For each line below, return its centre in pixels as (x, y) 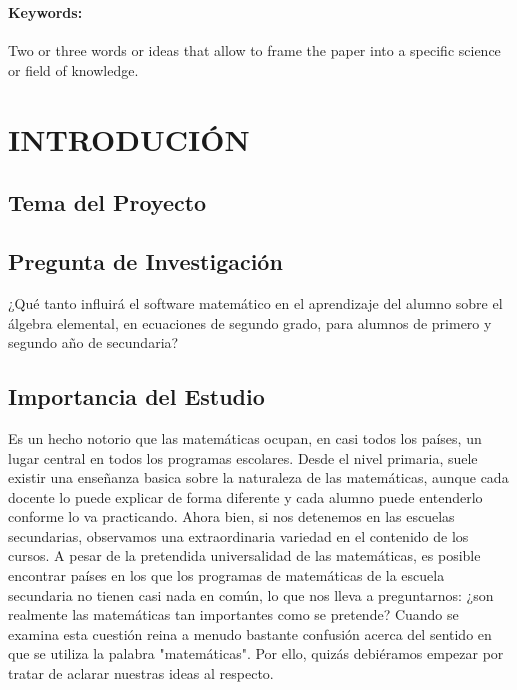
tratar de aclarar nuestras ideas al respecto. (141, 673)
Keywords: (45, 12)
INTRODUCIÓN (129, 138)
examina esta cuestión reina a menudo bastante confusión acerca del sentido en (250, 633)
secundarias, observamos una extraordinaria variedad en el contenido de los (238, 535)
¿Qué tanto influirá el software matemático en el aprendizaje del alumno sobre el (255, 302)
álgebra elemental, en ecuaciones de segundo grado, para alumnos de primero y (250, 322)
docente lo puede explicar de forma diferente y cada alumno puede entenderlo (245, 496)
